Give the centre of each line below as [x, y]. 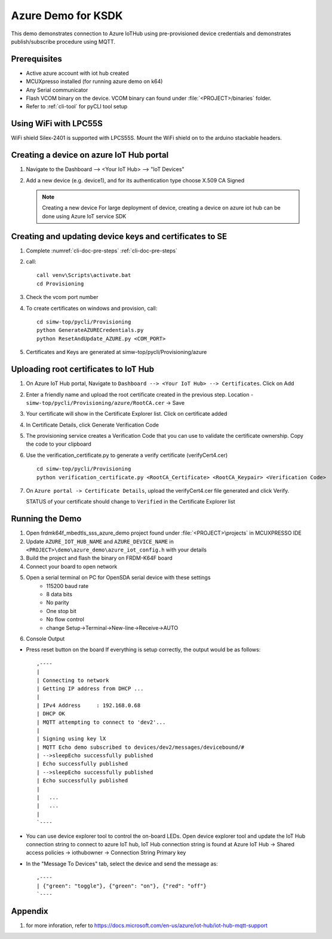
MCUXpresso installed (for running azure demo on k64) [94, 81]
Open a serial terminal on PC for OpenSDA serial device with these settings [119, 578]
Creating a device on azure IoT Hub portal [90, 155]
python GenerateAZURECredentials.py [90, 330]
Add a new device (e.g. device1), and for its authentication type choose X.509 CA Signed [135, 180]
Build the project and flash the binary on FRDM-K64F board [99, 558]
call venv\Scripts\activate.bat [84, 275]
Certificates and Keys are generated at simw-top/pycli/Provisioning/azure [116, 352]
